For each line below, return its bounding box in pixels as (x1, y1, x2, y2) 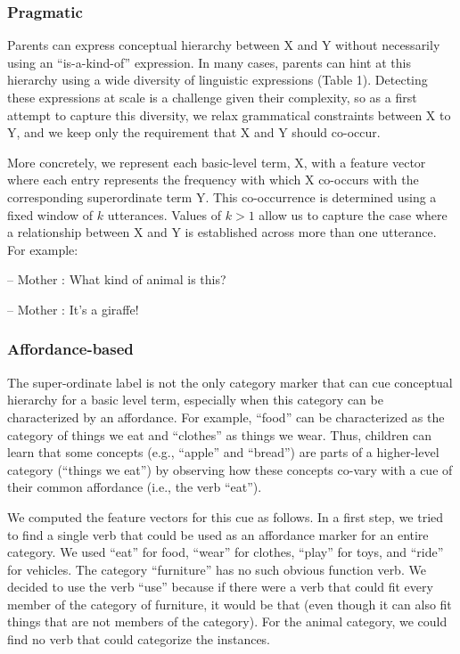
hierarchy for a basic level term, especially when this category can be (7, 390, 383, 409)
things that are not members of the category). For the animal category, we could (7, 612, 448, 631)
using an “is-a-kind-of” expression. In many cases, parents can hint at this (7, 53, 411, 71)
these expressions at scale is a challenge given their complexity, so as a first (7, 88, 417, 106)
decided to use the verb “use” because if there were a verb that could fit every (7, 577, 433, 596)
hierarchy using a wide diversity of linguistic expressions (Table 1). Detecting (7, 70, 428, 89)
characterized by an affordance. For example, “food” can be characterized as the (7, 407, 445, 426)
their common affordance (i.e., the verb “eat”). (7, 478, 262, 496)
